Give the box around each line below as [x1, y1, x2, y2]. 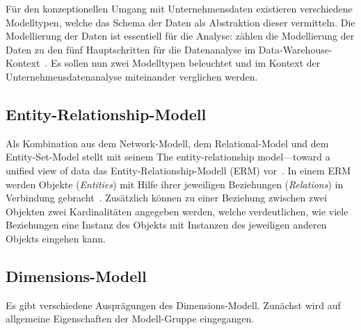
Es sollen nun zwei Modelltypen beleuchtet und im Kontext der [50, 56, 321, 70]
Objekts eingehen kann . [6, 231, 106, 245]
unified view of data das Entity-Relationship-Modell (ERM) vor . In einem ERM [6, 163, 351, 177]
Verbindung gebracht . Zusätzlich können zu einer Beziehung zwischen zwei [6, 190, 328, 205]
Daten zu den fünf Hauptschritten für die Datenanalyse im [6, 42, 256, 56]
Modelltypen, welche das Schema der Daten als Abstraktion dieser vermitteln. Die [6, 15, 355, 29]
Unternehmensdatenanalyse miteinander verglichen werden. [6, 69, 258, 83]
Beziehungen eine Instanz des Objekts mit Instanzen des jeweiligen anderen [6, 217, 327, 232]
